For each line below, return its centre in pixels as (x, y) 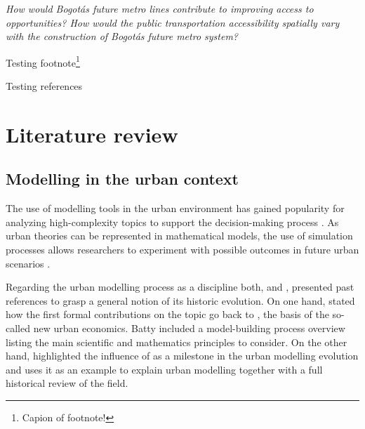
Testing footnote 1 (43, 61)
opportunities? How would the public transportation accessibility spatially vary (173, 22)
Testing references (44, 86)
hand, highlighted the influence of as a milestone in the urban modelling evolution (182, 356)
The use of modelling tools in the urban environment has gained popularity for (175, 208)
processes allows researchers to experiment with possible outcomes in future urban (182, 249)
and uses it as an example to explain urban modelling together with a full (164, 369)
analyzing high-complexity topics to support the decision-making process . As (172, 222)
